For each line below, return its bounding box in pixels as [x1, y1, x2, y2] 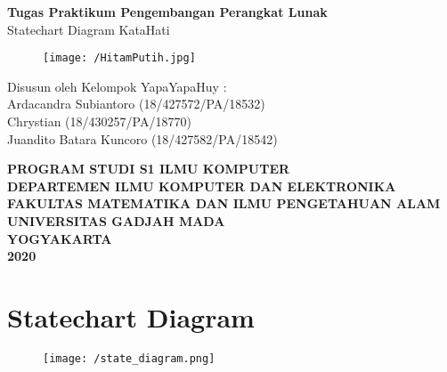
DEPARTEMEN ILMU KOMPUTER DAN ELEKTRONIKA [7, 176, 396, 195]
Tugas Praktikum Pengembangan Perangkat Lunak [7, 3, 328, 20]
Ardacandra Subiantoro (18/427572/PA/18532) [7, 94, 265, 113]
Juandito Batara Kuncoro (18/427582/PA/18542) [7, 129, 278, 148]
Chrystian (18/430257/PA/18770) [7, 112, 191, 131]
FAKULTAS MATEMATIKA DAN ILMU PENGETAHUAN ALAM [7, 194, 441, 213]
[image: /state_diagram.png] [43, 352, 215, 365]
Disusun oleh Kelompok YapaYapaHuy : [7, 77, 227, 95]
